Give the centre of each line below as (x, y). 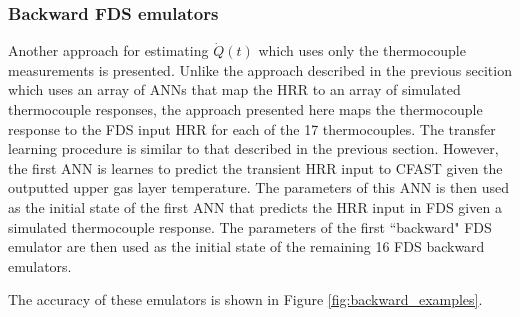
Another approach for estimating (108, 50)
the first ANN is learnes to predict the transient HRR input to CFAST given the (255, 167)
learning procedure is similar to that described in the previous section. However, (253, 148)
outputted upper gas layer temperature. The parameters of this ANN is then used (259, 187)
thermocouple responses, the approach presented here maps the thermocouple (245, 109)
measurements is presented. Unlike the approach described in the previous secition (260, 69)
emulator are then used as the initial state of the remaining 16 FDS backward (246, 246)
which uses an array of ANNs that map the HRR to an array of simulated (234, 89)
